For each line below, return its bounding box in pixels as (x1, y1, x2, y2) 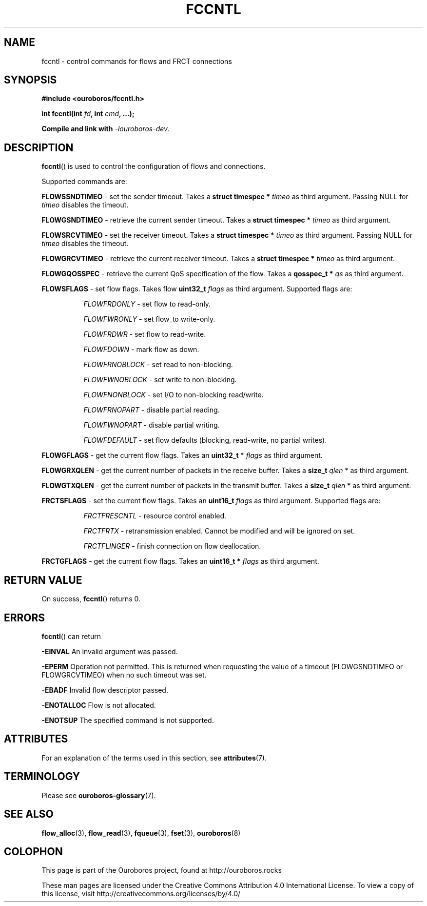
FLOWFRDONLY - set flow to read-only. (83, 300, 211, 309)
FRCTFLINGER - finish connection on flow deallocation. (83, 542, 261, 551)
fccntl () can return (41, 632, 101, 640)
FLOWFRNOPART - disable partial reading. (83, 406, 220, 414)
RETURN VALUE (4, 574, 82, 586)
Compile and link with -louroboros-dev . (41, 124, 170, 133)
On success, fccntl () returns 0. (41, 595, 141, 603)
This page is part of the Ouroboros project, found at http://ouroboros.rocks (41, 866, 282, 875)
